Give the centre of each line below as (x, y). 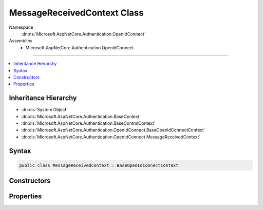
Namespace (21, 27)
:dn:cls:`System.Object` (45, 110)
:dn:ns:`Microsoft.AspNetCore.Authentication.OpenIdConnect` (84, 34)
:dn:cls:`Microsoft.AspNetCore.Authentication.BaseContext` (81, 116)
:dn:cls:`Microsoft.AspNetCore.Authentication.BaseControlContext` (88, 123)
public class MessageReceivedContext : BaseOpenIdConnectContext (99, 165)
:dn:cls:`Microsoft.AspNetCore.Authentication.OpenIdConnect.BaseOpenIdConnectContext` (113, 130)
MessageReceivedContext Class (76, 13)
